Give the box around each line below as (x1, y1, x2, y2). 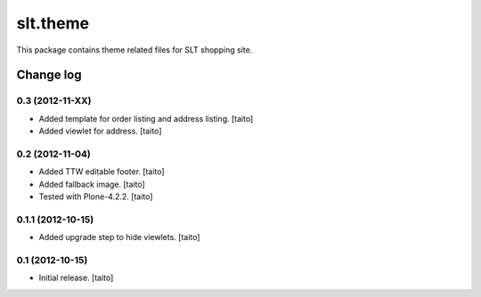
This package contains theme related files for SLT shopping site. (16, 44, 253, 55)
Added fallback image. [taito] (38, 179, 146, 189)
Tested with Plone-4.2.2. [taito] (38, 191, 153, 202)
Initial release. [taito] (38, 272, 114, 284)
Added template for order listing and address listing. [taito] (38, 113, 254, 124)
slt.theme (16, 13, 89, 33)
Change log (16, 68, 82, 83)
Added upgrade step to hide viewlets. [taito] (38, 232, 200, 243)
